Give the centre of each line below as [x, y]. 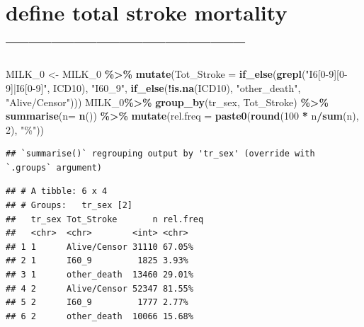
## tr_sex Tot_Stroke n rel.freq [105, 219]
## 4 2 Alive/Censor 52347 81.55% [99, 288]
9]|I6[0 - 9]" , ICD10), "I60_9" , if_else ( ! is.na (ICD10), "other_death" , [153, 87]
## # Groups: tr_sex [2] [69, 206]
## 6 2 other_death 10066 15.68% [99, 316]
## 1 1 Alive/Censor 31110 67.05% [99, 247]
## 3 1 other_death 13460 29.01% [99, 275]
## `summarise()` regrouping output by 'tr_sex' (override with [160, 154]
